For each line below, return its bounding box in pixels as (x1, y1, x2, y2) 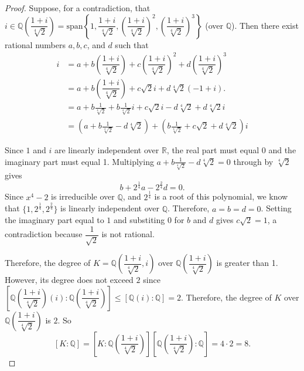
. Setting (261, 202, 292, 214)
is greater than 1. (216, 257, 278, 269)
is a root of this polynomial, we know (154, 190, 288, 203)
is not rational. (101, 228, 155, 240)
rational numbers (5, 38, 66, 50)
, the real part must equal (166, 144, 259, 156)
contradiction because (5, 228, 83, 240)
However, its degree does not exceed (5, 274, 134, 286)
